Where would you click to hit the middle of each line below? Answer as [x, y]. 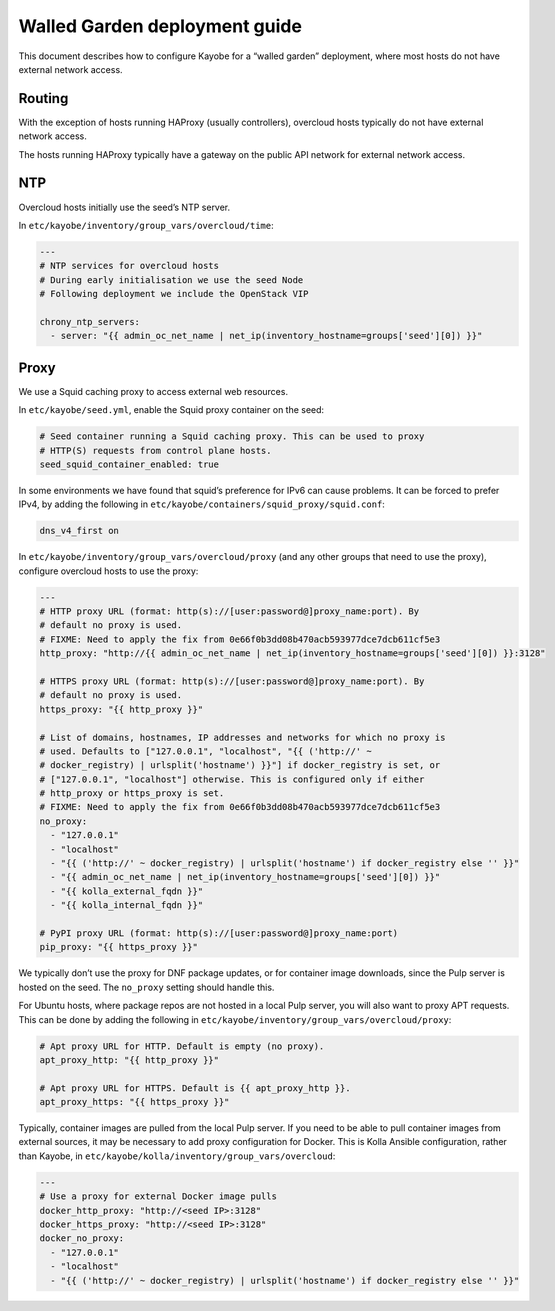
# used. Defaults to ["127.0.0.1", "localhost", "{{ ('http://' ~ [205, 751]
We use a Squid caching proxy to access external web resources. [153, 391]
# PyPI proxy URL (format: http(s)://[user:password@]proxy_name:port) [219, 933]
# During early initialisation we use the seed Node [171, 279]
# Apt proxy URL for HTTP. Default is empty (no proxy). [182, 1046]
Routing [43, 98]
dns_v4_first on [79, 531]
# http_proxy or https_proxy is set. [132, 793]
